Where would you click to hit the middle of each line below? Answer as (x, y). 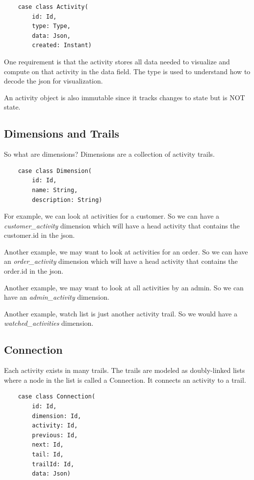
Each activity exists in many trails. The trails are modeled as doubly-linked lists (125, 370)
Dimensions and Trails (62, 133)
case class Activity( (53, 7)
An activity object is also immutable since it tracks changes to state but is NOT (125, 97)
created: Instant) (62, 45)
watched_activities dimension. (49, 323)
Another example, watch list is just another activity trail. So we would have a (121, 313)
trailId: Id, (53, 464)
